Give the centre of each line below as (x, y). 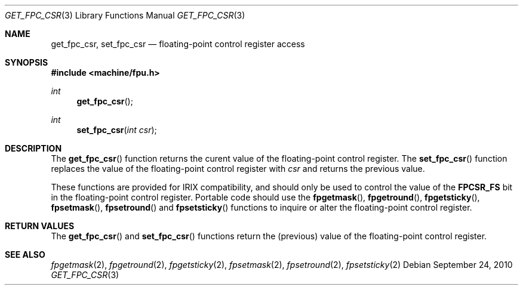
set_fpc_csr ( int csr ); (117, 130)
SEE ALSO (25, 254)
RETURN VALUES (40, 226)
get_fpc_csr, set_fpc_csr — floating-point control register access (178, 44)
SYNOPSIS (27, 62)
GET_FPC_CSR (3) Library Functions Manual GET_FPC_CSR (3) (125, 15)
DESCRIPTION (33, 148)
